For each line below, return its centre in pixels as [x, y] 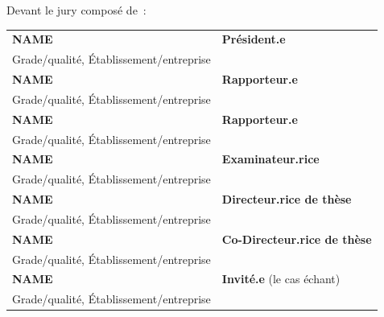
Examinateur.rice [270, 159]
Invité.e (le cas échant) [281, 279]
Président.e [254, 39]
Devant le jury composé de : [76, 10]
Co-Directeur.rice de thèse [297, 239]
